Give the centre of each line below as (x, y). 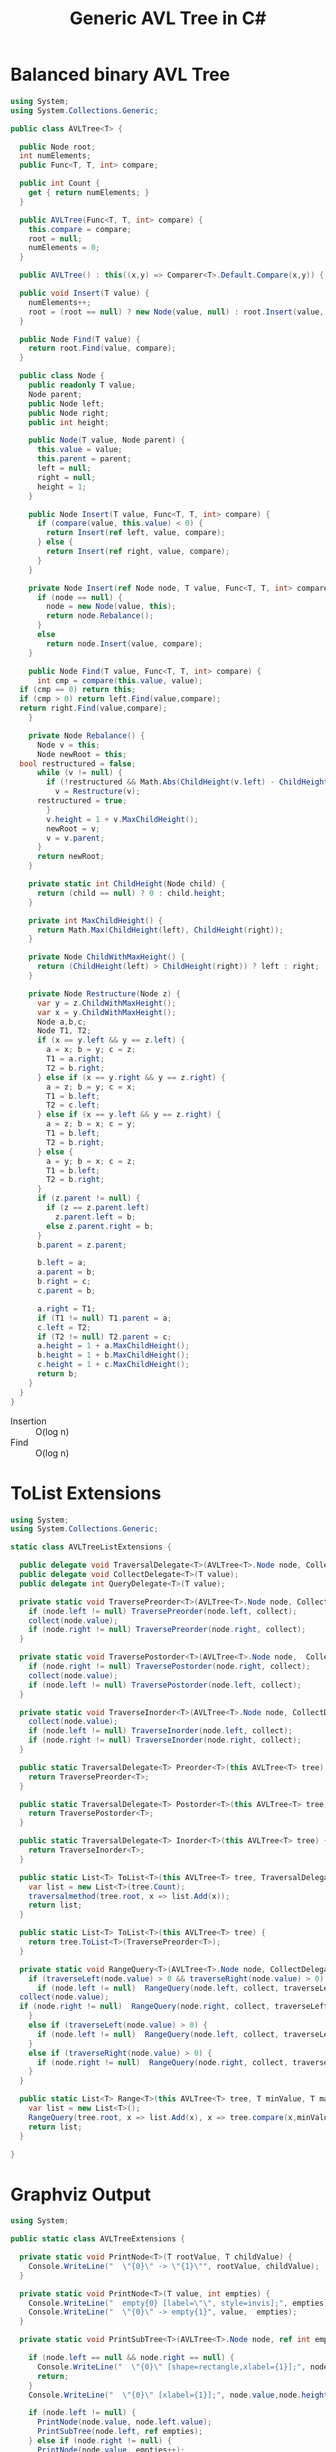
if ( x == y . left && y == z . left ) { (111, 1040)
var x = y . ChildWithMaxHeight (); (106, 1012)
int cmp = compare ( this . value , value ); (119, 680)
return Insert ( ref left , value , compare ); (136, 533)
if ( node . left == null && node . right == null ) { (131, 2358)
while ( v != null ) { (79, 773)
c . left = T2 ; (64, 1327)
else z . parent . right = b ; (100, 1226)
